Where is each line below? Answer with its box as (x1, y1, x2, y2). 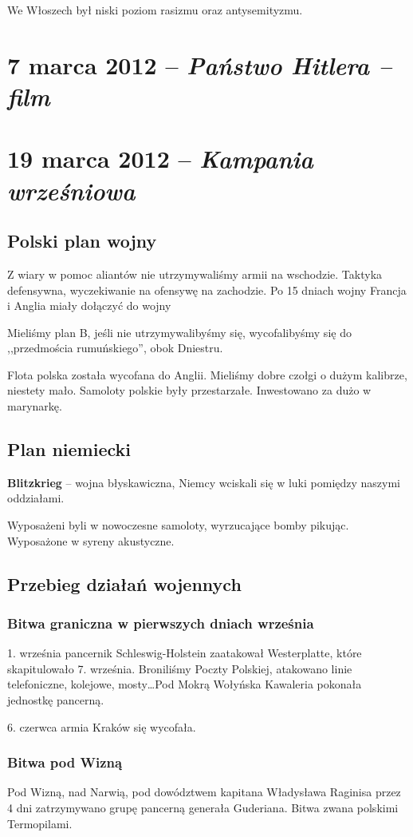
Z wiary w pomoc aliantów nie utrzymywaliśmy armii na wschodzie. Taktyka (7, 265, 383, 282)
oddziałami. (7, 490, 65, 506)
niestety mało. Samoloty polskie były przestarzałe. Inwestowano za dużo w (7, 382, 372, 399)
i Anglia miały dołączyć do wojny (7, 297, 171, 314)
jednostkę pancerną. (7, 692, 104, 708)
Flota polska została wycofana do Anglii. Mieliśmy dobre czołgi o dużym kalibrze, (7, 366, 407, 383)
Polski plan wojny (7, 228, 157, 253)
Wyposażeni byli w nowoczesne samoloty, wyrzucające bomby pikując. (7, 517, 349, 534)
